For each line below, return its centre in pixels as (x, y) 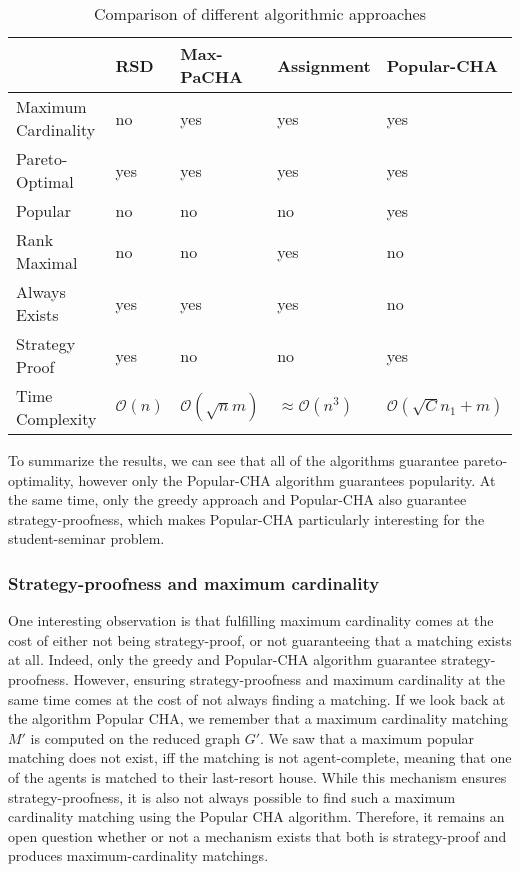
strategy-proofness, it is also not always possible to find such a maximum (232, 796)
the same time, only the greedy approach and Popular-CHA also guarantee (237, 499)
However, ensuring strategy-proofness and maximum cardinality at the (289, 678)
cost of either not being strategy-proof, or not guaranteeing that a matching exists (260, 639)
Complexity (56, 418)
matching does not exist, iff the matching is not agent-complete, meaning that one (260, 757)
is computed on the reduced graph (135, 737)
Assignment (324, 65)
